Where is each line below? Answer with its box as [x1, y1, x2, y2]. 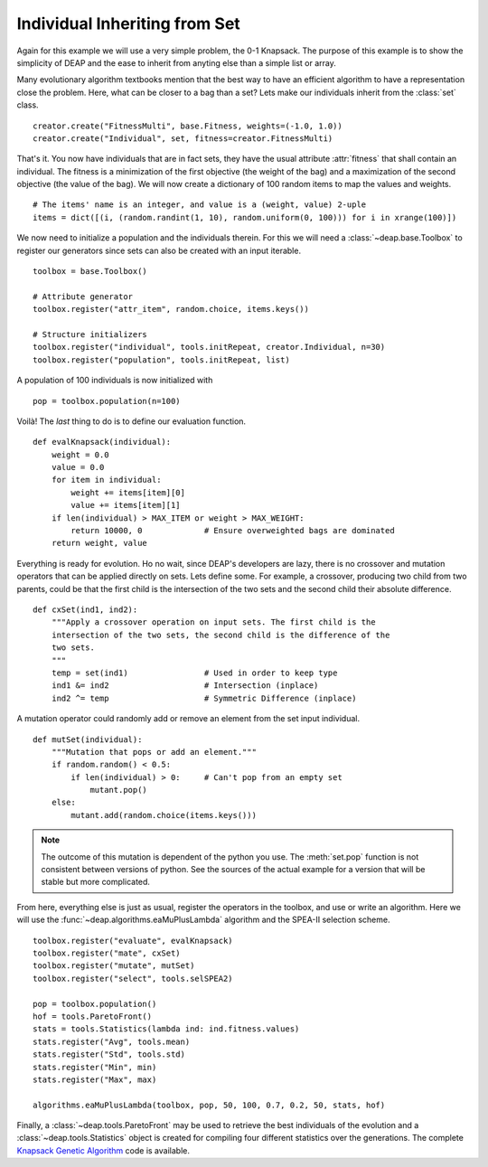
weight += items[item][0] [70, 487, 185, 497]
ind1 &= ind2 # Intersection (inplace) [51, 681, 319, 691]
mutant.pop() [89, 785, 148, 795]
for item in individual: [51, 475, 162, 485]
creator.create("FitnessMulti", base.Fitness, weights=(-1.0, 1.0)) [33, 120, 343, 131]
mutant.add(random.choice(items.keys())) [70, 810, 258, 820]
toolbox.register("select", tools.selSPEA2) [33, 973, 234, 983]
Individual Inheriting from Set [16, 14, 241, 33]
